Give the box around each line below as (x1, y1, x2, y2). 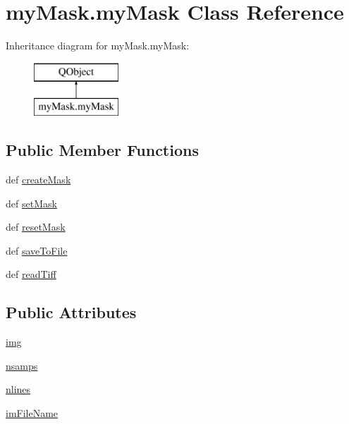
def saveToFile (6, 243, 68, 258)
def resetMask (6, 219, 66, 234)
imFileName (6, 406, 59, 420)
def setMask (6, 195, 57, 210)
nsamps (6, 358, 38, 372)
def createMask (6, 172, 71, 187)
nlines (6, 382, 31, 396)
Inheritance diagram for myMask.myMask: (6, 38, 190, 53)
